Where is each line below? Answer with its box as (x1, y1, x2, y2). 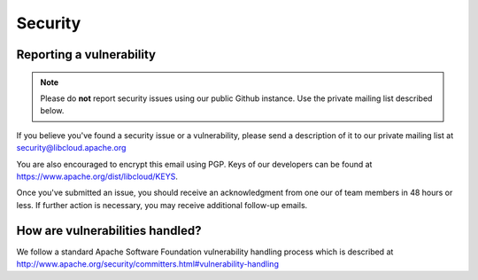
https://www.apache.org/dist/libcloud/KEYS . (16, 171, 179, 182)
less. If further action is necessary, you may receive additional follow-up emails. (16, 199, 308, 210)
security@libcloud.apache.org (16, 143, 127, 153)
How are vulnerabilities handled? (16, 222, 202, 238)
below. (40, 105, 65, 116)
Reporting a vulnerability (16, 47, 157, 62)
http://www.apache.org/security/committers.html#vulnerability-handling (16, 258, 279, 269)
